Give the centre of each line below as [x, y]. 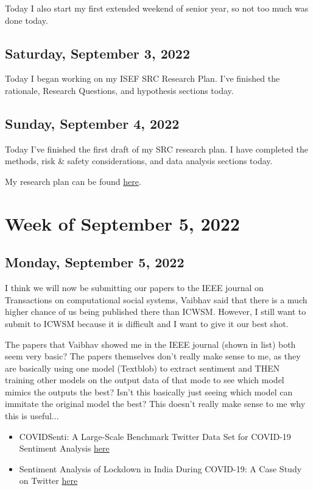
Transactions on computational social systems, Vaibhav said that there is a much [156, 299]
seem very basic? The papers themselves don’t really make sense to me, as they [153, 356]
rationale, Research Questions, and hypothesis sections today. [119, 90]
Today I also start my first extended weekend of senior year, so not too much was [157, 8]
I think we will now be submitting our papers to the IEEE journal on [134, 288]
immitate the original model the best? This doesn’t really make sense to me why [155, 404]
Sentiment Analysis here [64, 448]
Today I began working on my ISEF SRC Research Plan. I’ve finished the [142, 78]
